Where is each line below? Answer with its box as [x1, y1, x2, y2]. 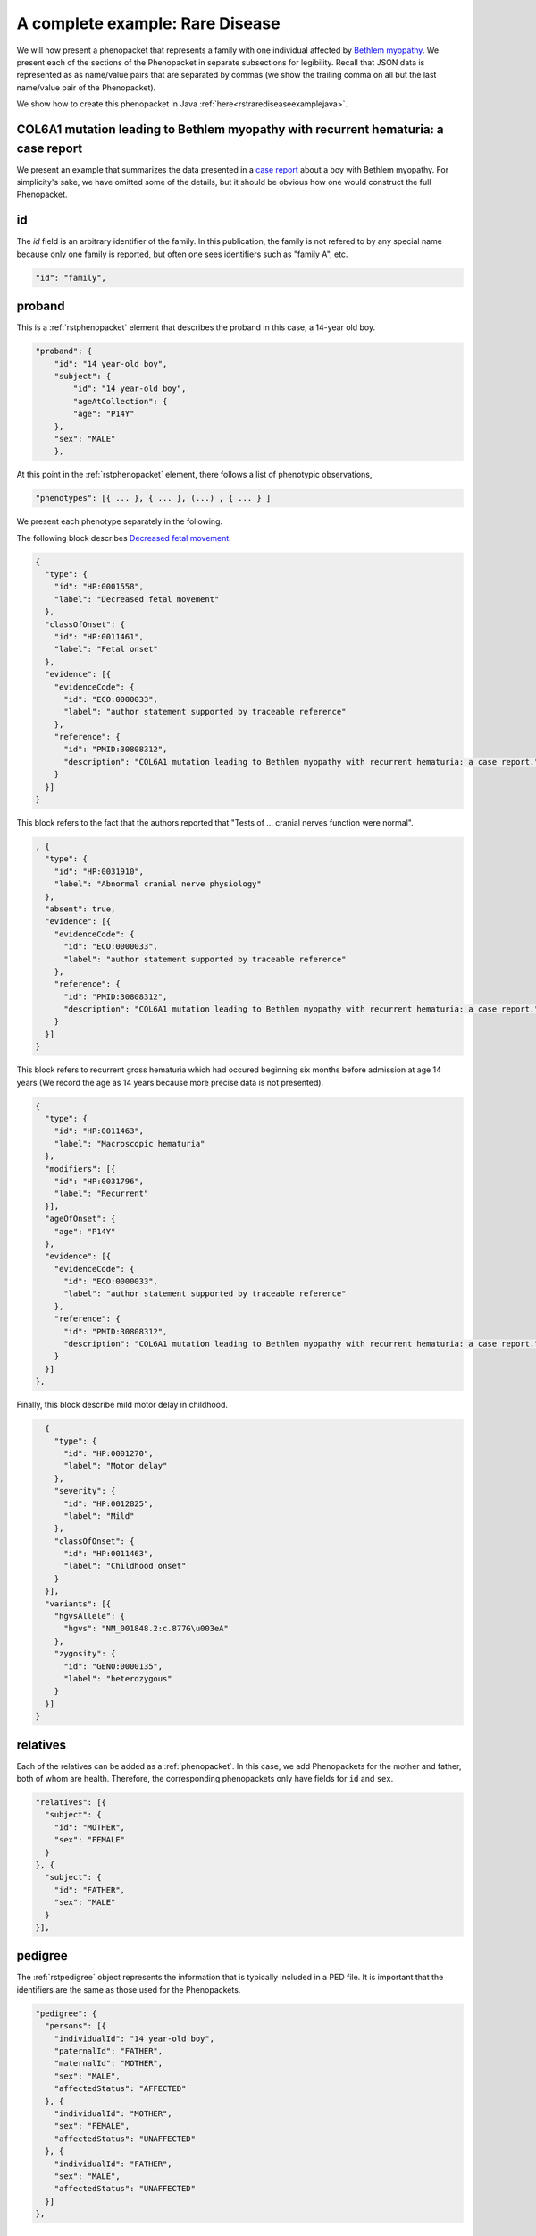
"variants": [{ [45, 1598, 112, 1609]
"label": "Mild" [63, 1511, 135, 1520]
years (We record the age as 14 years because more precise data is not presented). [16, 1077, 324, 1088]
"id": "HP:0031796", [54, 1176, 145, 1186]
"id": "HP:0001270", [63, 1448, 154, 1458]
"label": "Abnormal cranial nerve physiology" [54, 879, 263, 889]
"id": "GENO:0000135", [63, 1661, 163, 1672]
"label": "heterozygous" [63, 1673, 173, 1683]
